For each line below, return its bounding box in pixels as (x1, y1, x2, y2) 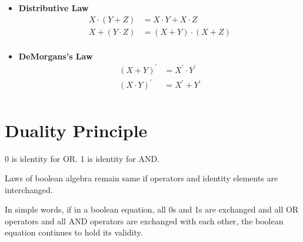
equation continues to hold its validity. (5, 226, 143, 238)
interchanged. (5, 183, 53, 195)
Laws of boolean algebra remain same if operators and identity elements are (5, 172, 278, 184)
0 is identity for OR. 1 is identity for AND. (5, 152, 160, 164)
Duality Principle (5, 118, 148, 142)
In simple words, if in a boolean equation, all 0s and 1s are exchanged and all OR (5, 203, 299, 216)
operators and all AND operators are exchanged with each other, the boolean (5, 214, 284, 227)
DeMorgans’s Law (18, 49, 93, 62)
